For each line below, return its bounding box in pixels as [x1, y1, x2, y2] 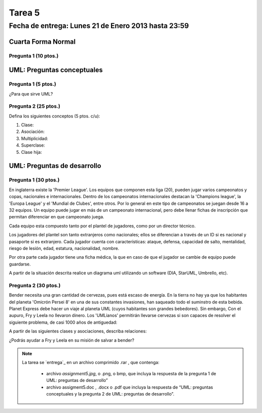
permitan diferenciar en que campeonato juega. [9, 214, 104, 220]
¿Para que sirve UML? [9, 91, 53, 97]
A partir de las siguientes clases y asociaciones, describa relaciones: [9, 328, 147, 334]
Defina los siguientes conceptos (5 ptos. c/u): [9, 113, 100, 119]
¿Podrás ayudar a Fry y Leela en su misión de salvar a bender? [9, 337, 134, 343]
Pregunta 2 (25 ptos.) [9, 103, 61, 110]
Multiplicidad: [21, 135, 49, 141]
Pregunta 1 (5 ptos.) [9, 81, 56, 87]
